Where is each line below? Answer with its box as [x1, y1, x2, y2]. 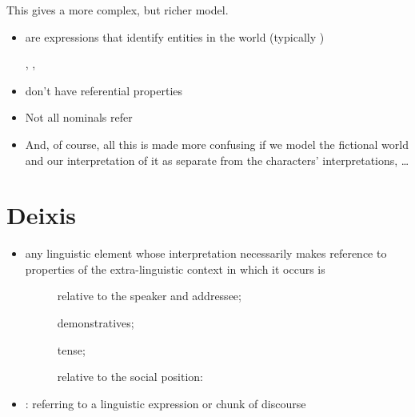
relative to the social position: [57, 368, 203, 385]
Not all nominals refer [25, 109, 133, 126]
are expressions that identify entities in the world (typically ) [25, 28, 325, 45]
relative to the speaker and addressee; [57, 287, 241, 304]
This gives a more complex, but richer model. [6, 2, 229, 18]
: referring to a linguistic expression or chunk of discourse [25, 395, 306, 411]
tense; [57, 341, 86, 358]
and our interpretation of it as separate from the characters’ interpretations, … [25, 151, 409, 168]
